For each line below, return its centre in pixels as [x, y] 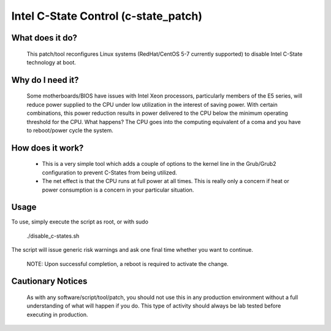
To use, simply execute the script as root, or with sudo [80, 222]
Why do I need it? [45, 80]
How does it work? [48, 148]
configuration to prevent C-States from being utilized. [109, 173]
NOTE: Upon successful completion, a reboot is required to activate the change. [128, 263]
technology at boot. [51, 62]
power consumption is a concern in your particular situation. [118, 190]
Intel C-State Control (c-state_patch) [107, 16]
